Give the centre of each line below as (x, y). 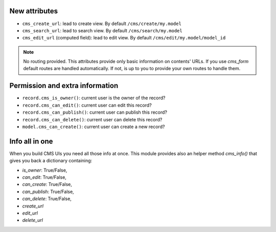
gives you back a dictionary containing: (51, 161)
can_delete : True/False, (47, 199)
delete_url (33, 220)
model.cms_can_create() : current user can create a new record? (94, 126)
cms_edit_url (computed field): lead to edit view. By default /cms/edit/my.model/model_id (124, 38)
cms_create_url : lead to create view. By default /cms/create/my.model (102, 24)
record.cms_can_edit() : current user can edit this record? (87, 105)
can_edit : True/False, (44, 177)
